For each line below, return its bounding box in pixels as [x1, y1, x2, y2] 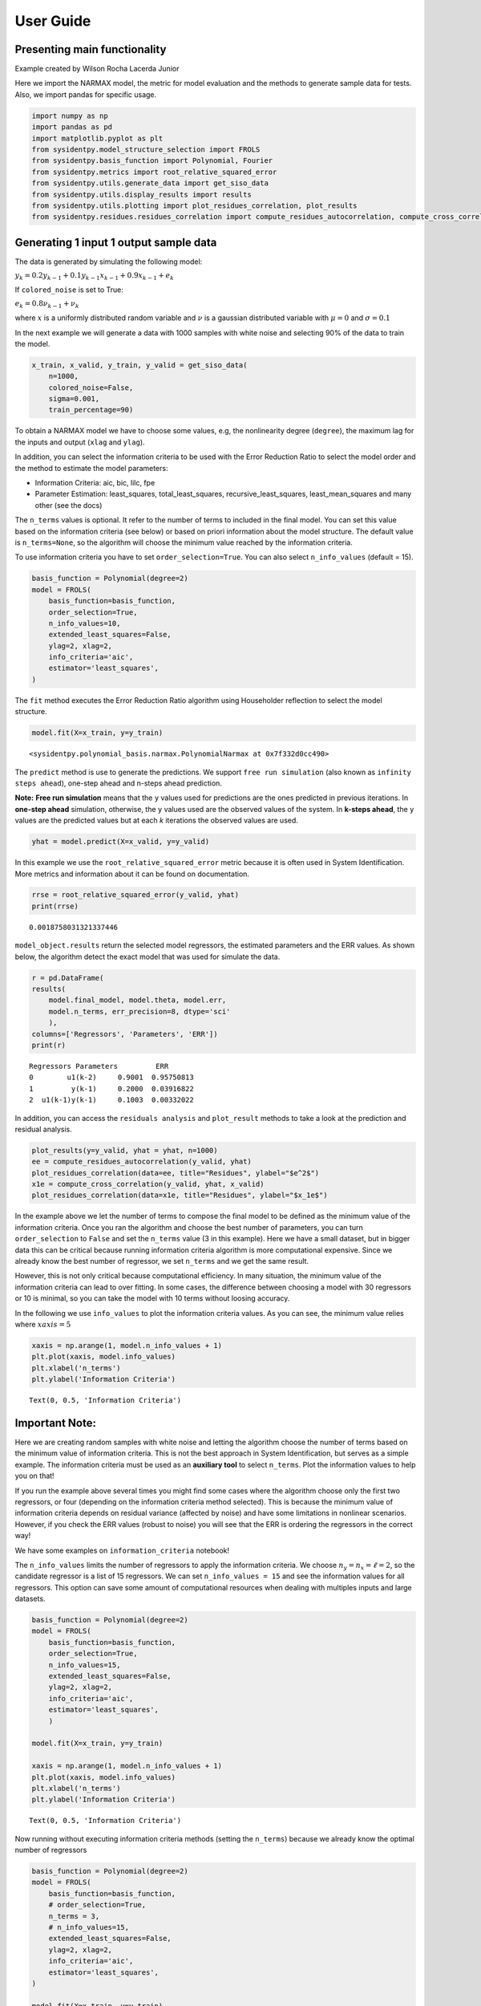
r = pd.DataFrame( [31, 973, 104, 982]
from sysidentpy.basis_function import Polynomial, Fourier [31, 156, 273, 165]
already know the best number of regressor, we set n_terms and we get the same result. [14, 1257, 309, 1265]
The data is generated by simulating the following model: [14, 257, 203, 266]
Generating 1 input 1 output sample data [14, 235, 217, 249]
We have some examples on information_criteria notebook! [14, 1545, 230, 1555]
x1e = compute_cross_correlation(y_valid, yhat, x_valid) [31, 1180, 265, 1189]
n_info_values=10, [48, 619, 121, 627]
